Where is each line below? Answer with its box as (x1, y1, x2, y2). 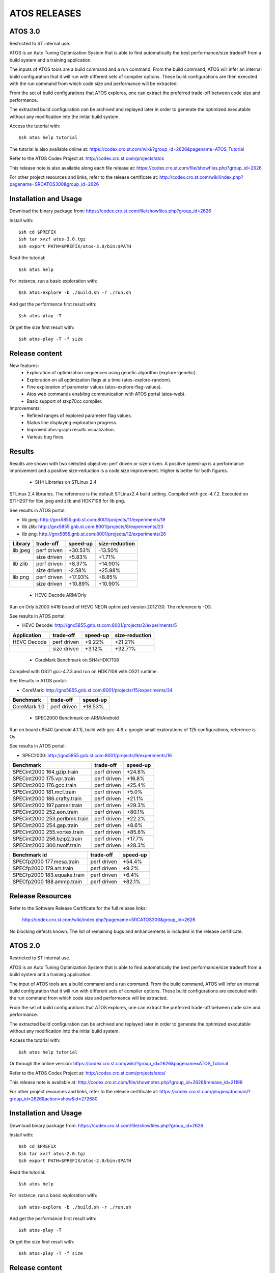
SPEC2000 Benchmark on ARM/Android (35, 715, 119, 721)
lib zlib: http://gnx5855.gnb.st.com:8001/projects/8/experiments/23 (22, 523, 164, 530)
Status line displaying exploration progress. (26, 419, 118, 425)
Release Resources (9, 892, 72, 900)
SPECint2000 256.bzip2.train (12, 835, 82, 842)
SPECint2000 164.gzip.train (12, 768, 78, 776)
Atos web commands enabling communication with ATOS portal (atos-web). (26, 391, 186, 397)
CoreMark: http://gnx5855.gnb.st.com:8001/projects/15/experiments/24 (22, 687, 173, 693)
